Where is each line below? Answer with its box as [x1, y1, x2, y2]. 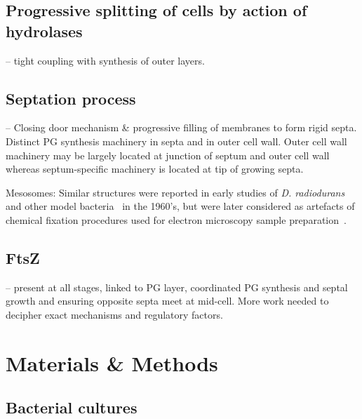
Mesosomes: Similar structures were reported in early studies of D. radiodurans [6, 185, 345, 199]
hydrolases [6, 20, 83, 41]
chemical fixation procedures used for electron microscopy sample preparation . [6, 212, 347, 227]
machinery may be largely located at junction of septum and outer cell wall [6, 147, 330, 162]
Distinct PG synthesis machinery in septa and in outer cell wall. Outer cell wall [6, 133, 347, 148]
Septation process [6, 87, 136, 109]
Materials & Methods [6, 348, 218, 377]
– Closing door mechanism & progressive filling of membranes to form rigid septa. [6, 120, 357, 135]
